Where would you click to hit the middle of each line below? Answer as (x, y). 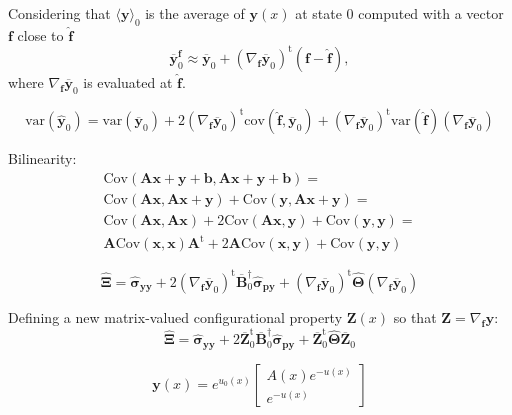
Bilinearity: (42, 158)
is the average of (195, 13)
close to (40, 34)
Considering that (59, 13)
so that (415, 316)
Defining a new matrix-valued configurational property (175, 316)
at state (318, 13)
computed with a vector (431, 13)
